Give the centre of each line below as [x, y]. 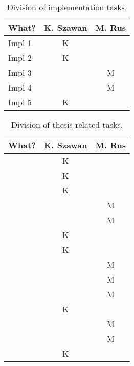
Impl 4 [20, 87]
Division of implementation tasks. [67, 7]
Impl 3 [20, 72]
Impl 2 [20, 58]
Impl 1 [20, 43]
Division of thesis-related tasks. [67, 125]
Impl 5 [20, 102]
